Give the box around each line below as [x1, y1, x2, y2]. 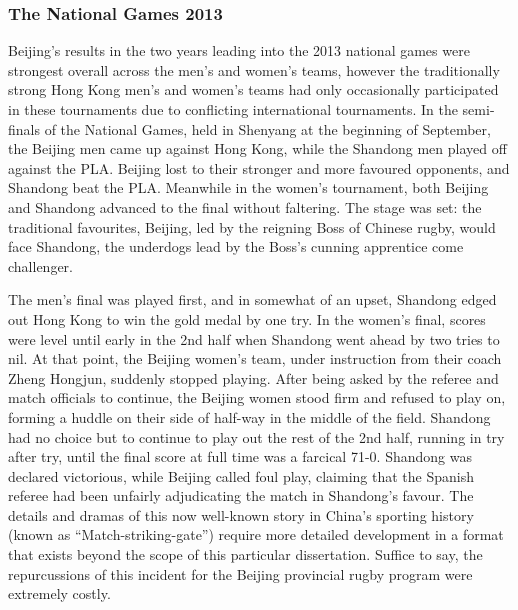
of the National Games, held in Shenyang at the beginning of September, [44, 118, 491, 139]
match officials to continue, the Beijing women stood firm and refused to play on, [8, 387, 506, 408]
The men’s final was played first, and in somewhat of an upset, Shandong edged [8, 289, 497, 310]
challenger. [8, 255, 73, 276]
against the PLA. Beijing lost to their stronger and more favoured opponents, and [8, 157, 510, 178]
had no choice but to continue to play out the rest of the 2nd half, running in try [8, 426, 505, 447]
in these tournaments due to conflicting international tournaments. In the [8, 99, 458, 119]
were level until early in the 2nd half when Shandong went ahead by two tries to [8, 328, 500, 349]
